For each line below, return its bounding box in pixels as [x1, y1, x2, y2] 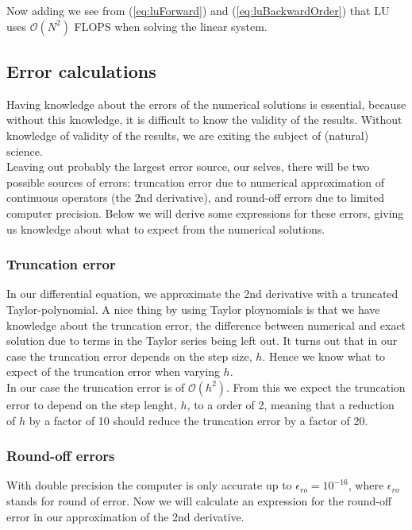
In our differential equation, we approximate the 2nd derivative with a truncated [6, 285, 399, 302]
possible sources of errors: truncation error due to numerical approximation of [6, 173, 385, 190]
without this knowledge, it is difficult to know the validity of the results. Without [6, 111, 402, 128]
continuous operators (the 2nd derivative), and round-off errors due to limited [6, 189, 385, 206]
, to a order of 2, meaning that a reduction [187, 396, 395, 412]
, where [348, 477, 384, 493]
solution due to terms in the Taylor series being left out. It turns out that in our [6, 332, 398, 349]
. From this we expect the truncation [226, 378, 406, 395]
